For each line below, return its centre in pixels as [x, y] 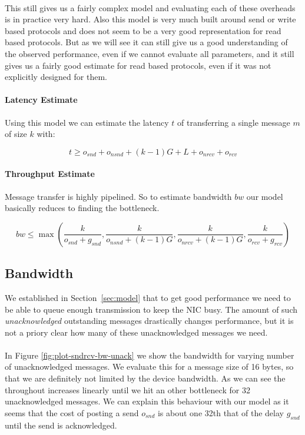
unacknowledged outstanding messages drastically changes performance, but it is [149, 321]
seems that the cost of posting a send [72, 412]
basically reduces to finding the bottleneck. [82, 208]
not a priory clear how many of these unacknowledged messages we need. [136, 332]
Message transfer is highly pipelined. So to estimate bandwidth [118, 196]
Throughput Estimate [50, 174]
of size [16, 134]
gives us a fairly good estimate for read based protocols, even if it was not [138, 65]
